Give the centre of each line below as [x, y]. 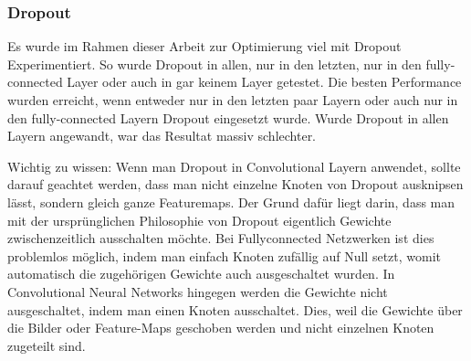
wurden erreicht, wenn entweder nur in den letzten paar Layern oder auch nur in [233, 100]
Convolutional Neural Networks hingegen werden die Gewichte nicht [198, 291]
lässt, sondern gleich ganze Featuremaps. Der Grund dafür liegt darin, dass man [231, 202]
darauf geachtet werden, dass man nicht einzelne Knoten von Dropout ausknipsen [235, 184]
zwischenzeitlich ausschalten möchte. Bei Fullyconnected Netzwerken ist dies [221, 238]
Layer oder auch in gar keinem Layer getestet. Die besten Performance [264, 82]
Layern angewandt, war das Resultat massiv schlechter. [162, 136]
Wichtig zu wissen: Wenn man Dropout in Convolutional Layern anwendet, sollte [234, 166]
